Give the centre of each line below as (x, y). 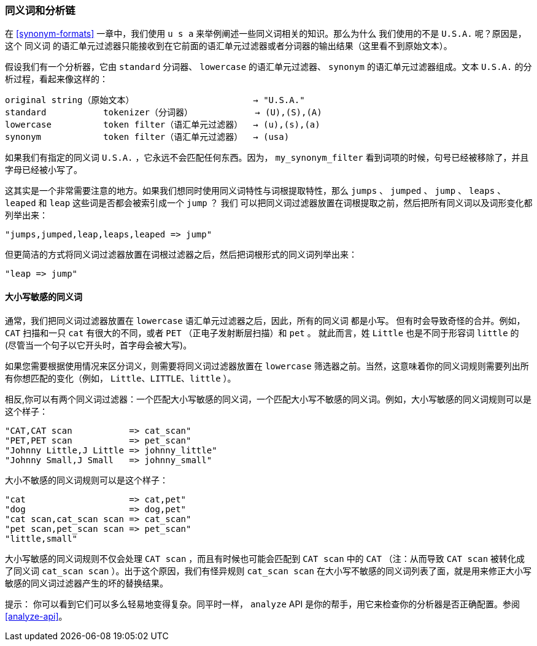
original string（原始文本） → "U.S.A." (155, 100)
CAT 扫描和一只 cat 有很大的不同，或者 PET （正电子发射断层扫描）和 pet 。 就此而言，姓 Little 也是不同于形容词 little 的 (262, 333)
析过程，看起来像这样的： (56, 79)
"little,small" (41, 538)
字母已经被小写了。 (44, 170)
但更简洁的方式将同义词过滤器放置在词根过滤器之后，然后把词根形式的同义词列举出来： (181, 255)
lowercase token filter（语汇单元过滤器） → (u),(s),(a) (163, 125)
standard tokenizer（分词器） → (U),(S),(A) (164, 113)
